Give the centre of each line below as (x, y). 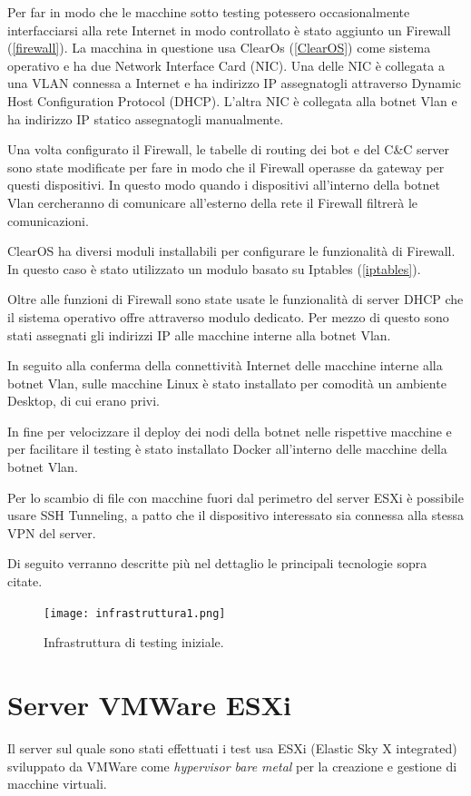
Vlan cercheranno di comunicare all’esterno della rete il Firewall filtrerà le (213, 202)
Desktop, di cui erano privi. (83, 401)
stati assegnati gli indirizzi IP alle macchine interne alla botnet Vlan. (199, 334)
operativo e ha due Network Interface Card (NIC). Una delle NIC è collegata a (226, 65)
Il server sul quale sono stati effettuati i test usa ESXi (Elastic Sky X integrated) (232, 748)
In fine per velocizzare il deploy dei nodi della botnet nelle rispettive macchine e (230, 431)
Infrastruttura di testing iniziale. (134, 642)
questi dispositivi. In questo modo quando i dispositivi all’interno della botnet (224, 185)
